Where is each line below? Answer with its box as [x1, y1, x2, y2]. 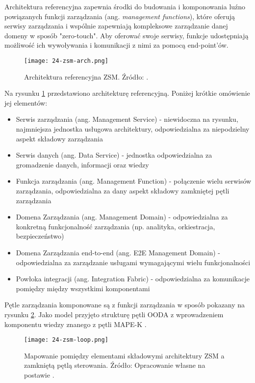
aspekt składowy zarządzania [16, 133, 103, 143]
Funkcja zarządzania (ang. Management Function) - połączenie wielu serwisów [16, 176, 252, 186]
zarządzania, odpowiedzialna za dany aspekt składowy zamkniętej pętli [16, 185, 229, 195]
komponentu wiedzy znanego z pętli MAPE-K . [4, 319, 147, 329]
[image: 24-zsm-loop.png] [24, 336, 108, 344]
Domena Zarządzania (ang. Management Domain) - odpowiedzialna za [16, 212, 228, 222]
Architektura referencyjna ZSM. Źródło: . [24, 71, 149, 82]
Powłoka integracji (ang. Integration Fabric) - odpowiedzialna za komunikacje [16, 274, 250, 284]
